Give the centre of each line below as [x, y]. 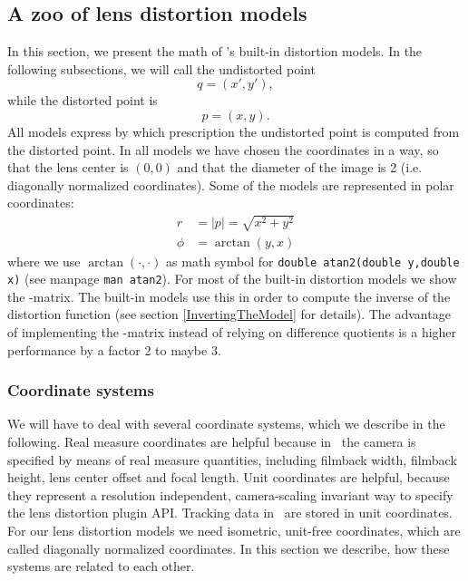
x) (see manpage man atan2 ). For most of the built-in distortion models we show [232, 279]
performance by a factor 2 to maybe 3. [114, 349]
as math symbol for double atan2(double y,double [313, 261]
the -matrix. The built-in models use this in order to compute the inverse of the [229, 296]
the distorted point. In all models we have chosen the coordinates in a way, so [223, 149]
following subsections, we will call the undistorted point [161, 68]
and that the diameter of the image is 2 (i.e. [300, 167]
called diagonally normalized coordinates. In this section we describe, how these [229, 548]
